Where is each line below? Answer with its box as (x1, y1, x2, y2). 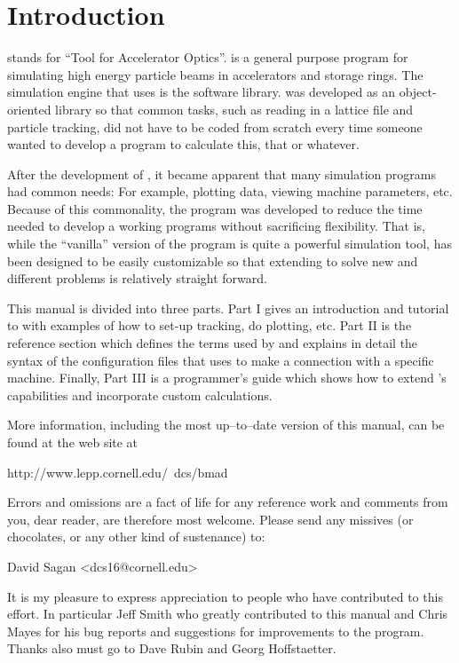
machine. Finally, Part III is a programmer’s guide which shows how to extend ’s (7, 368, 447, 387)
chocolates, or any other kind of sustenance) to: (7, 527, 265, 546)
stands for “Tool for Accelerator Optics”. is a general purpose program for (7, 48, 408, 67)
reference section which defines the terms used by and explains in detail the (7, 334, 418, 352)
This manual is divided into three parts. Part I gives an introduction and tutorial (7, 298, 449, 317)
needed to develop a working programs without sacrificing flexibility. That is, (7, 217, 425, 235)
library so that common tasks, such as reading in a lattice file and (55, 99, 414, 118)
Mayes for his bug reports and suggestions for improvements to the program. (7, 621, 424, 640)
